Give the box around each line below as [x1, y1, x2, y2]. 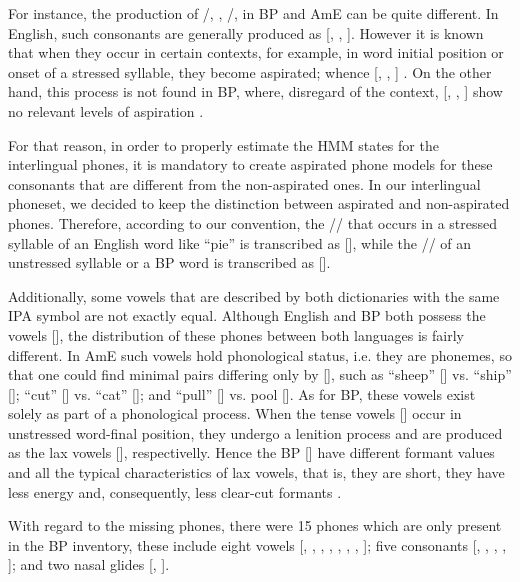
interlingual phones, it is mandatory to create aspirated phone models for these [8, 154, 493, 175]
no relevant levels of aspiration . [8, 100, 204, 121]
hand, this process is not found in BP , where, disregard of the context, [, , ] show [8, 81, 503, 102]
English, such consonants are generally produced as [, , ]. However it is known [8, 22, 484, 43]
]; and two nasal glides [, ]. [8, 554, 170, 575]
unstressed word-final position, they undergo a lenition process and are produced [8, 422, 503, 443]
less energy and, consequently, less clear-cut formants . [8, 481, 342, 502]
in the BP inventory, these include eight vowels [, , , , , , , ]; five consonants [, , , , [8, 534, 507, 555]
